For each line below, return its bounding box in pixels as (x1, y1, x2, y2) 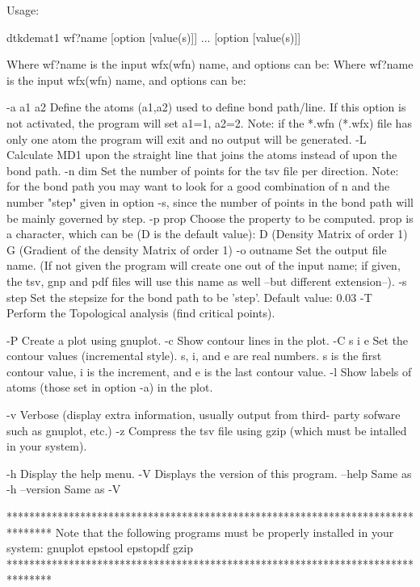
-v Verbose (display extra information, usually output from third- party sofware (6, 406, 401, 423)
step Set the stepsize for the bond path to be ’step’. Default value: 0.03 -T (6, 288, 372, 305)
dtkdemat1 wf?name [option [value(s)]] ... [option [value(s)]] (6, 28, 301, 45)
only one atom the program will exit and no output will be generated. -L (6, 130, 367, 147)
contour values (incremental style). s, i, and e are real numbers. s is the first (6, 347, 382, 364)
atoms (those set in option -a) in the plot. (6, 379, 213, 396)
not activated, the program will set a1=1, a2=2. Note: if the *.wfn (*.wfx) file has (6, 114, 412, 131)
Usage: (6, 2, 40, 18)
